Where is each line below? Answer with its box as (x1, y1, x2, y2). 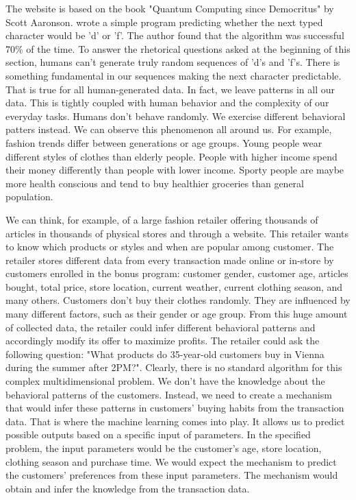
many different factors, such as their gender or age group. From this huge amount (5, 307, 348, 321)
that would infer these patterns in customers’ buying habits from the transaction (5, 401, 344, 415)
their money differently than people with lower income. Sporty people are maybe (5, 163, 344, 177)
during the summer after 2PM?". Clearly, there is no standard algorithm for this (5, 360, 342, 374)
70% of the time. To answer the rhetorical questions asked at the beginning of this (5, 41, 351, 56)
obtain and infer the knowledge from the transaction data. (5, 481, 250, 495)
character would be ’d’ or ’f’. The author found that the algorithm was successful (5, 28, 344, 43)
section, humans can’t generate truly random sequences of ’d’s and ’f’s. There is (5, 55, 340, 69)
